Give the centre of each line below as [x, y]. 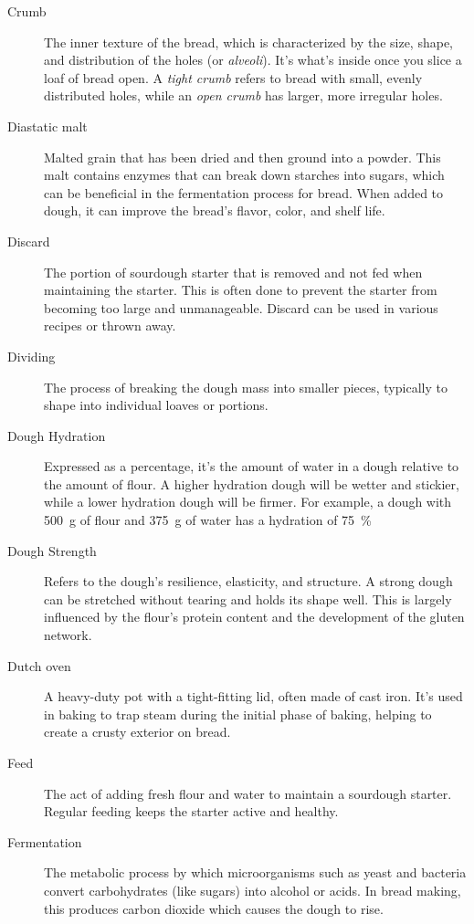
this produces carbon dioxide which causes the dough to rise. [214, 908]
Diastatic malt [47, 126]
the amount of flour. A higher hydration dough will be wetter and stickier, [252, 483]
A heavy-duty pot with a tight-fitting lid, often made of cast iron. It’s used [253, 696]
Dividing [32, 356]
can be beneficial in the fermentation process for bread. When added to [244, 192]
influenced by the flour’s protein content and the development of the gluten [254, 617]
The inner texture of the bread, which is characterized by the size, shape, [249, 42]
